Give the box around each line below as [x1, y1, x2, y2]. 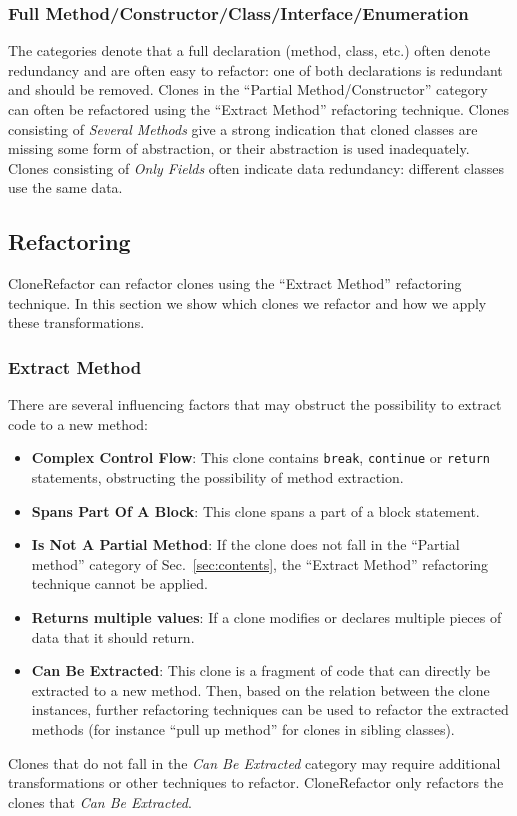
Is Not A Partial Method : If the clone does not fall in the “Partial [31, 534, 460, 555]
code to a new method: [8, 413, 148, 434]
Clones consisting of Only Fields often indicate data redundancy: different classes [8, 157, 504, 178]
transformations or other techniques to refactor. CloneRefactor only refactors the [8, 772, 504, 793]
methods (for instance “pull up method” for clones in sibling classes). [31, 718, 455, 739]
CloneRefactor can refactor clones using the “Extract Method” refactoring [8, 273, 462, 294]
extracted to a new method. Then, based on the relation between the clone [31, 679, 490, 700]
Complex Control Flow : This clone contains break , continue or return [31, 447, 490, 468]
